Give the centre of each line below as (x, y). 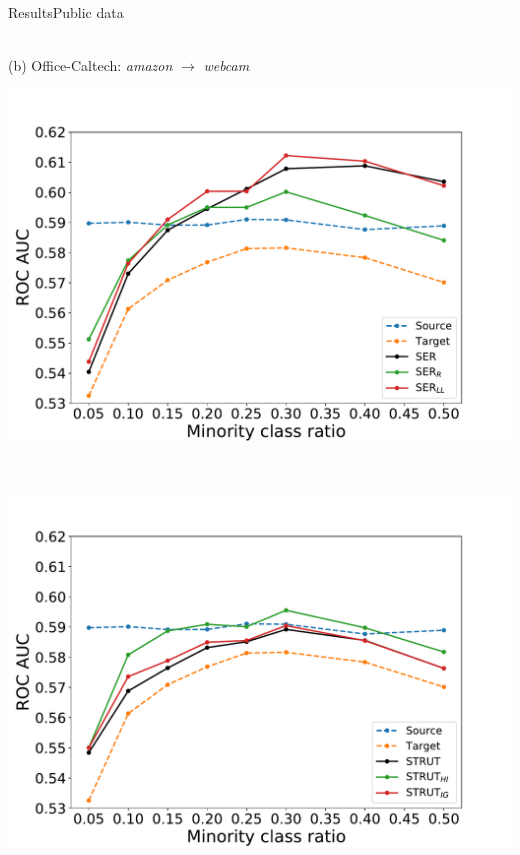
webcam (226, 65)
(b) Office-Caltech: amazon (90, 65)
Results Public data (66, 12)
